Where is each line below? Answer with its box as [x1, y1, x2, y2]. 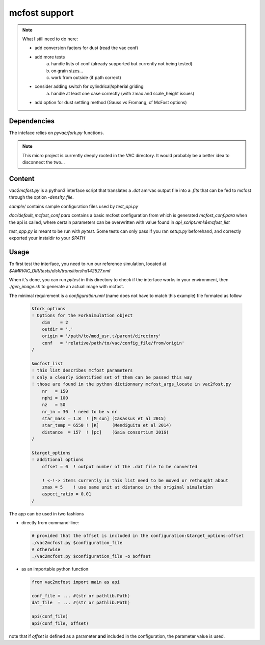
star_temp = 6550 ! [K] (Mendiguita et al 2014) [42, 423, 172, 428]
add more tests [34, 54, 65, 60]
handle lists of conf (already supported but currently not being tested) [51, 61, 193, 67]
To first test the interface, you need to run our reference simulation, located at [9, 261, 167, 267]
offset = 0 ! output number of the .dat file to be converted [42, 464, 198, 469]
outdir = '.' [42, 326, 74, 332]
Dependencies [9, 117, 55, 125]
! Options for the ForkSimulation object [31, 313, 133, 319]
